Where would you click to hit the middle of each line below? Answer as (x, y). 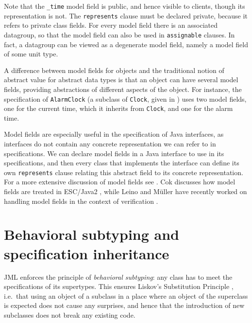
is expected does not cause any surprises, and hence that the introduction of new (124, 305)
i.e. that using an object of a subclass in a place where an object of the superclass (126, 296)
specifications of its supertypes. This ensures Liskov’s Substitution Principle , (119, 286)
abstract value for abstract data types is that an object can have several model (121, 80)
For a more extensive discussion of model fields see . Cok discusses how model (120, 182)
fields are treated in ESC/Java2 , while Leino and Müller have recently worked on (126, 191)
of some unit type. (31, 54)
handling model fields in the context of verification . (81, 201)
